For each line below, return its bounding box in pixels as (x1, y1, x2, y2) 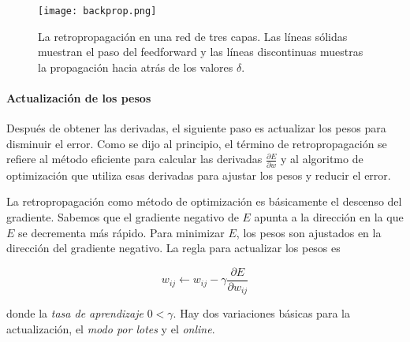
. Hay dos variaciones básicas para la (173, 305, 350, 322)
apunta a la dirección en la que (254, 208, 404, 225)
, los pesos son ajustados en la (236, 224, 382, 240)
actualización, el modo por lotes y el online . (6, 320, 215, 336)
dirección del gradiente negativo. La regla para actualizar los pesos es (6, 240, 341, 256)
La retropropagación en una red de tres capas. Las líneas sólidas (38, 28, 348, 44)
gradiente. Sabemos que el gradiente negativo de (6, 208, 239, 225)
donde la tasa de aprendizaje (6, 305, 143, 322)
